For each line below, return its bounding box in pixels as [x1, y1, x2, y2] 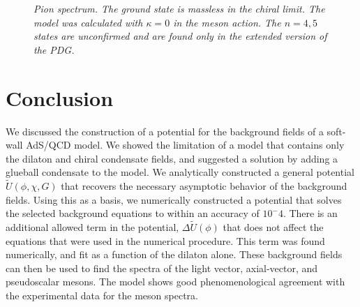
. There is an [283, 206, 338, 220]
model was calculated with [33, 15, 143, 29]
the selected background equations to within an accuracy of [6, 206, 260, 220]
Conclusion [6, 83, 114, 112]
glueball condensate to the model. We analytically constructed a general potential [6, 165, 354, 179]
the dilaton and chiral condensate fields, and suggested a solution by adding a [6, 151, 338, 165]
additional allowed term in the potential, [6, 220, 179, 234]
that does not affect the [223, 220, 324, 234]
